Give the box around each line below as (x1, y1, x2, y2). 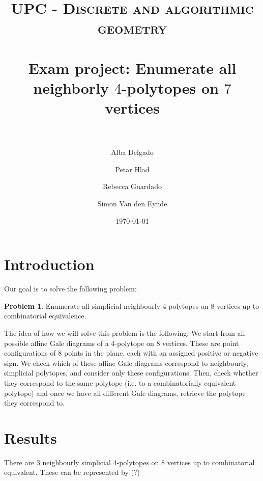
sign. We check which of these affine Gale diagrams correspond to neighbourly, (4, 357, 248, 368)
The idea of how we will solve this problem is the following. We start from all (4, 327, 245, 338)
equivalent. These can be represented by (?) (4, 467, 140, 477)
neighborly (33, 77, 109, 98)
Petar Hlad (115, 164, 150, 174)
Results (4, 427, 57, 448)
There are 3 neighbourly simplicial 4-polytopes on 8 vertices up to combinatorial (4, 457, 255, 467)
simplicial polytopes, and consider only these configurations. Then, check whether (4, 367, 258, 378)
